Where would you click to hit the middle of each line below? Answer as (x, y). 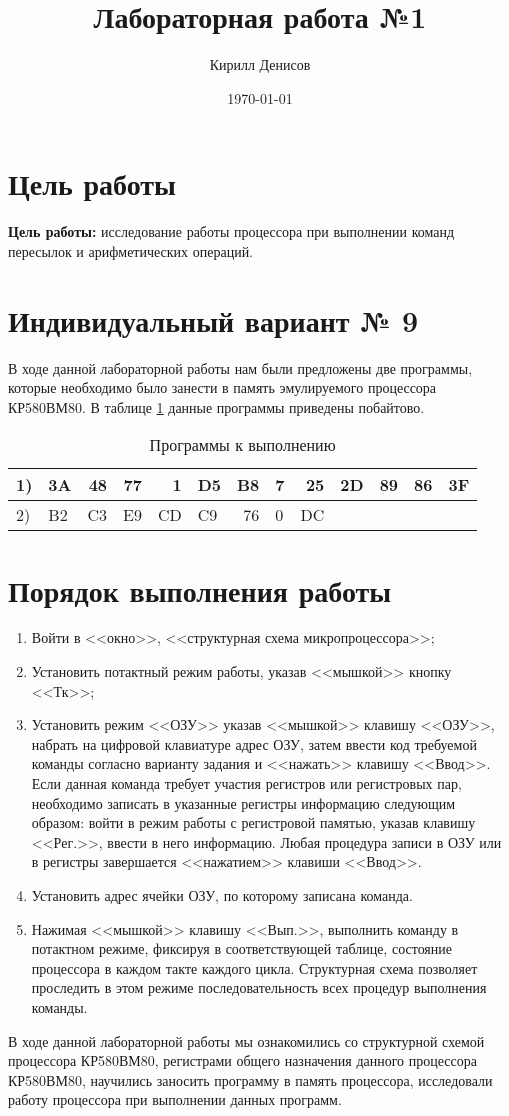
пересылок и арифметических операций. (131, 250)
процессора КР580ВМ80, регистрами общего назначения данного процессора (242, 1060)
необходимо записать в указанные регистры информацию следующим (243, 802)
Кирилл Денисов (260, 64)
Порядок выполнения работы (200, 589)
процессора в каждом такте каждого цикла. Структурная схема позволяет (254, 967)
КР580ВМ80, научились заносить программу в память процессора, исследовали (250, 1079)
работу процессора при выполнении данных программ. (175, 1099)
